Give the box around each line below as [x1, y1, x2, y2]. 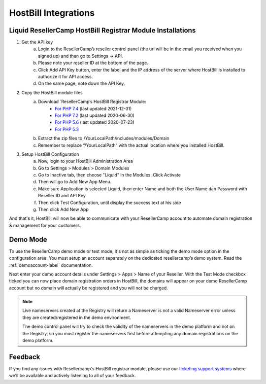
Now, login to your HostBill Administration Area [38, 158, 133, 164]
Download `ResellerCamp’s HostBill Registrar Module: [38, 99, 146, 105]
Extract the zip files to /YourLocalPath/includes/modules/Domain [38, 136, 169, 141]
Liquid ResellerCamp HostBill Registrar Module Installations [9, 26, 196, 35]
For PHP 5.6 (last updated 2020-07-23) [55, 119, 135, 125]
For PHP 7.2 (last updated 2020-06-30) [55, 112, 135, 118]
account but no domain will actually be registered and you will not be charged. [9, 285, 168, 291]
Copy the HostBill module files [21, 89, 83, 96]
